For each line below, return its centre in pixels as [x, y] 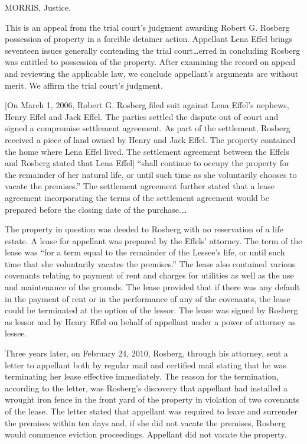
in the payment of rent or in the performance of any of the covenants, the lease [148, 298]
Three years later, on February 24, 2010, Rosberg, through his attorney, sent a [146, 353]
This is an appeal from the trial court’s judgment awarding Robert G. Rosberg [147, 27]
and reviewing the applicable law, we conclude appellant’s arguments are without [152, 73]
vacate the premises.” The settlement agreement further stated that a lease [140, 186]
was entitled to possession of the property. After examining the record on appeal [150, 62]
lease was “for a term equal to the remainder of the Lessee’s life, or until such [145, 252]
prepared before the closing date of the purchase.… [96, 209]
